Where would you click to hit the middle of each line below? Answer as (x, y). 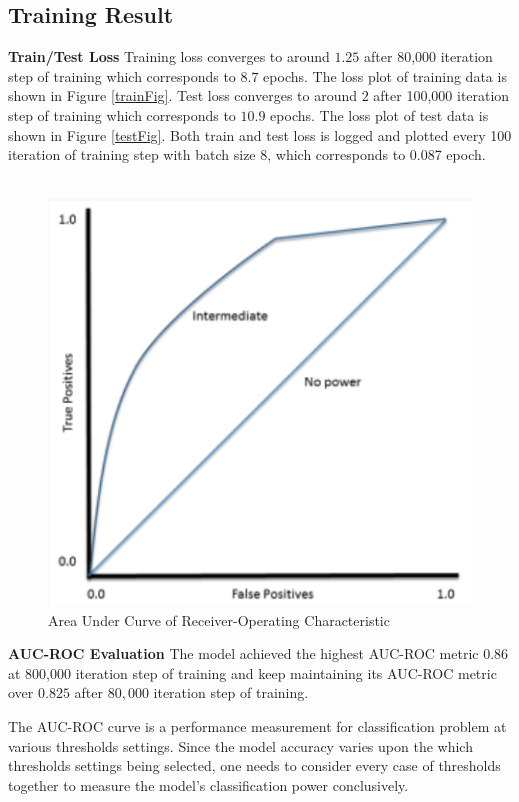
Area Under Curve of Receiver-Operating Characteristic (219, 619)
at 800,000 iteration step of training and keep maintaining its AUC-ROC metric (252, 672)
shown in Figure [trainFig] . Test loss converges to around (183, 95)
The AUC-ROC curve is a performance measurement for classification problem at (257, 725)
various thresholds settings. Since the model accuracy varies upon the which (240, 745)
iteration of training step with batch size (132, 154)
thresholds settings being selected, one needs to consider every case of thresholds (254, 765)
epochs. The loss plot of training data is (385, 75)
